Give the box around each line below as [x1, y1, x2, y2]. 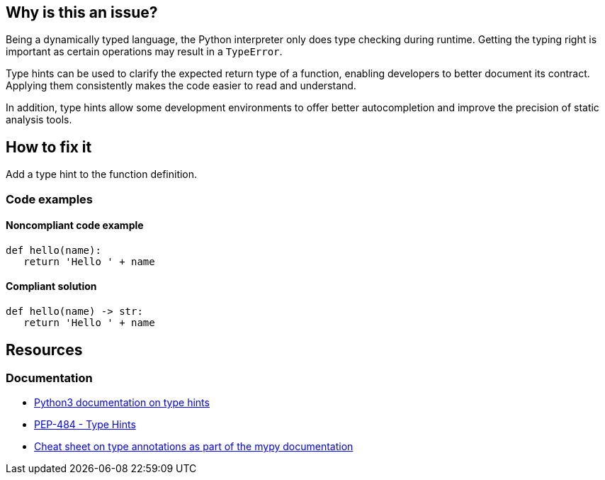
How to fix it [6, 138, 92, 156]
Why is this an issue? [6, 4, 158, 21]
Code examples [6, 191, 94, 206]
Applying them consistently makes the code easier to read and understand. [6, 79, 356, 92]
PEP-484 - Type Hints [34, 418, 136, 431]
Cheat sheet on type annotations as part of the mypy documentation [34, 440, 354, 453]
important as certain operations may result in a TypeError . [6, 45, 283, 58]
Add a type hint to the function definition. [6, 168, 198, 181]
